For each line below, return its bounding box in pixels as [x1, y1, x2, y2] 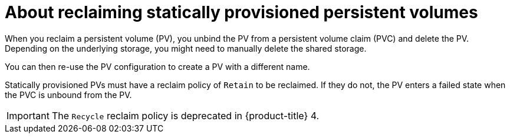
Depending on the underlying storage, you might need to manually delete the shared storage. [5, 43, 367, 53]
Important [6, 109, 50, 122]
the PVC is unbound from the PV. [5, 89, 132, 100]
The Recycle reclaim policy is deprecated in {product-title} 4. [51, 109, 320, 122]
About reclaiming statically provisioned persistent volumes [5, 2, 478, 22]
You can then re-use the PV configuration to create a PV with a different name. [5, 61, 310, 72]
